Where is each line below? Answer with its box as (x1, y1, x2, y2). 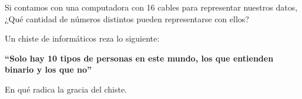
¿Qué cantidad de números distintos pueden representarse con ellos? (5, 12, 249, 25)
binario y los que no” (5, 63, 92, 76)
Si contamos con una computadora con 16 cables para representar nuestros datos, (5, 1, 298, 13)
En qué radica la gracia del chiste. (5, 83, 127, 95)
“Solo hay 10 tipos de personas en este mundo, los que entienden (5, 52, 274, 64)
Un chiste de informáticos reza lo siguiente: (5, 32, 160, 45)
